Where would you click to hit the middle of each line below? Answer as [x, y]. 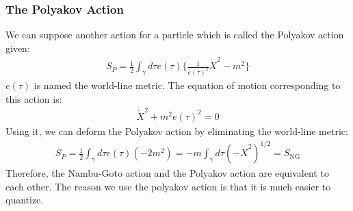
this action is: [34, 98]
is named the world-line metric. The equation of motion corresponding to [187, 85]
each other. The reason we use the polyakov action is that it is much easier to [168, 186]
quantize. [25, 200]
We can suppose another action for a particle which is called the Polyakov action [175, 35]
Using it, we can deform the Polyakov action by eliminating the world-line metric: [177, 131]
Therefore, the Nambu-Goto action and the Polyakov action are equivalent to [167, 173]
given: [18, 48]
